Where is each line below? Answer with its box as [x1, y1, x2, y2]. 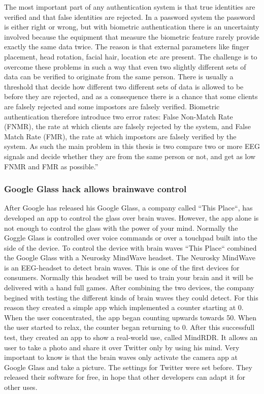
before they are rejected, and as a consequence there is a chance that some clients [4, 91, 258, 102]
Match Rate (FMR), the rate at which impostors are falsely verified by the [4, 131, 237, 141]
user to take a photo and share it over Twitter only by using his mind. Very [4, 342, 240, 352]
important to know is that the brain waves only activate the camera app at [4, 352, 238, 362]
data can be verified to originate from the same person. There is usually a [4, 71, 234, 82]
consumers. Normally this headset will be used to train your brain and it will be [4, 272, 253, 283]
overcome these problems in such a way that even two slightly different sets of [4, 61, 246, 72]
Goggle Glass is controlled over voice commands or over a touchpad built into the [4, 232, 257, 243]
